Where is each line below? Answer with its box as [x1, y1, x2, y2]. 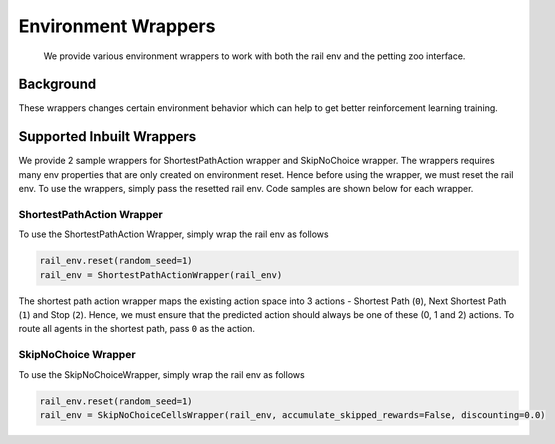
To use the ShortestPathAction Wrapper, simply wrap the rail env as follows [18, 228, 329, 240]
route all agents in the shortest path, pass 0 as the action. [18, 323, 255, 335]
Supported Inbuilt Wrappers [18, 128, 197, 145]
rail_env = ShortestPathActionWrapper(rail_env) [39, 269, 283, 280]
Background [18, 76, 97, 93]
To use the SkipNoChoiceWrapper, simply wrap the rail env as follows [18, 368, 305, 380]
